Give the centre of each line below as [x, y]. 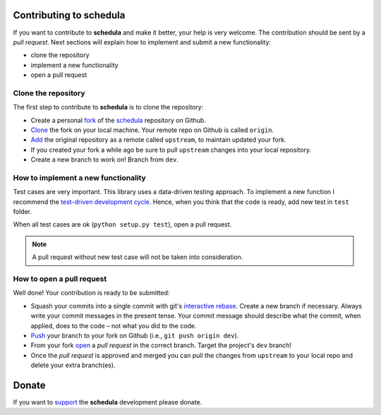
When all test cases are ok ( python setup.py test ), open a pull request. [122, 224]
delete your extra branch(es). [73, 365]
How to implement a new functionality [79, 178]
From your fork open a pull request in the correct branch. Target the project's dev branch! [161, 345]
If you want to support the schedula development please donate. [108, 402]
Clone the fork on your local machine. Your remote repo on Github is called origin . [152, 130]
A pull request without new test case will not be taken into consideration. [138, 257]
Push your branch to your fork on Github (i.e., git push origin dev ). [135, 335]
